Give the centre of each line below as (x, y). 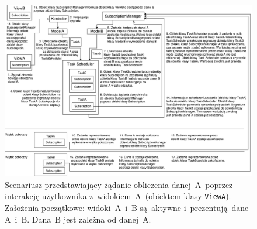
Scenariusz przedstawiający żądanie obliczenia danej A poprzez (119, 184)
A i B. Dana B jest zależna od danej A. (78, 219)
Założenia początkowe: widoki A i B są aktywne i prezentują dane (127, 207)
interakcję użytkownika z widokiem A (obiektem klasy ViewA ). (118, 196)
